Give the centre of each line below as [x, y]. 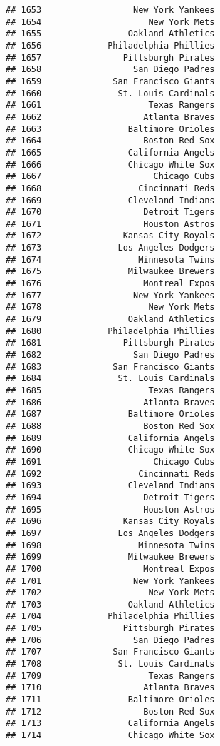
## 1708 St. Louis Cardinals [110, 664]
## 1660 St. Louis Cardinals [110, 93]
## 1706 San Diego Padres [110, 640]
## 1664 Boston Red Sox [110, 141]
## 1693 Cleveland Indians [110, 486]
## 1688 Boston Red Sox [110, 426]
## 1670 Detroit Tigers [110, 212]
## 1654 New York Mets [110, 22]
